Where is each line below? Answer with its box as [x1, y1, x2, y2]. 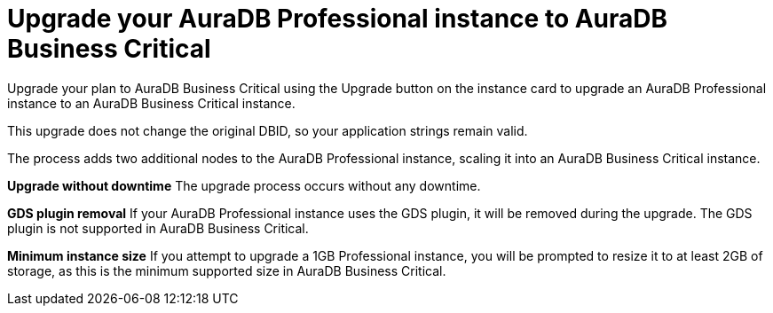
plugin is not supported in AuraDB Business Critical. [7, 220, 309, 236]
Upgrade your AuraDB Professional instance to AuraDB [7, 4, 668, 34]
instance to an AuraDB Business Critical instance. [7, 95, 296, 111]
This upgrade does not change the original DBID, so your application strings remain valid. [7, 122, 528, 138]
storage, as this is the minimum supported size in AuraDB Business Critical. [7, 262, 446, 278]
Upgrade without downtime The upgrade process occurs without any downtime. [7, 177, 481, 193]
